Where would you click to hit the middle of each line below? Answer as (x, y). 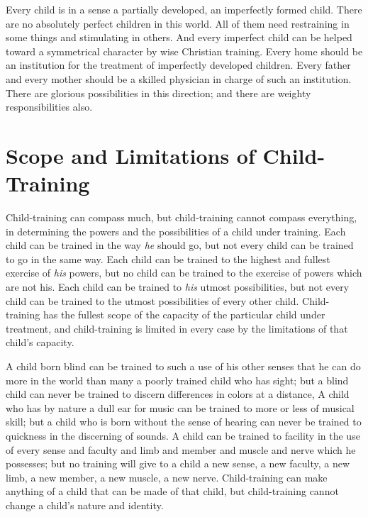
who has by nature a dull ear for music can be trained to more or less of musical (180, 407)
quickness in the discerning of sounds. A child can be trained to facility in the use (183, 435)
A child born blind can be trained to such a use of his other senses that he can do (183, 366)
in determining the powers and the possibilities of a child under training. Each (176, 231)
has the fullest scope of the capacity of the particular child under (184, 315)
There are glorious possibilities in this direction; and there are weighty (158, 93)
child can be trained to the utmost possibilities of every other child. (152, 300)
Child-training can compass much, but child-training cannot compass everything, (182, 217)
